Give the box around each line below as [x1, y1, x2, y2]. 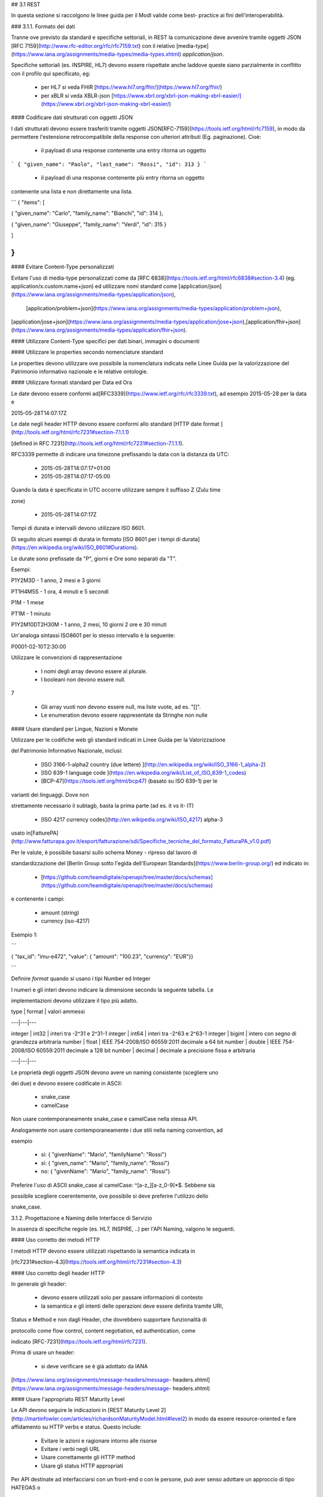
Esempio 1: [11, 931, 38, 938]
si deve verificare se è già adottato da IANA [41, 1362, 148, 1369]
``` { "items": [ [11, 199, 45, 206]
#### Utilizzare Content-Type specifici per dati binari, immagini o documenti [11, 337, 200, 344]
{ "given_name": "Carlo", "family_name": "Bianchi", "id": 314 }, [11, 210, 164, 217]
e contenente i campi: [11, 895, 65, 902]
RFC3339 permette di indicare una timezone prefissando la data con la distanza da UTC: [11, 451, 230, 458]
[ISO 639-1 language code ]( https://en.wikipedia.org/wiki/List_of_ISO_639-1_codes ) [41, 769, 246, 777]
